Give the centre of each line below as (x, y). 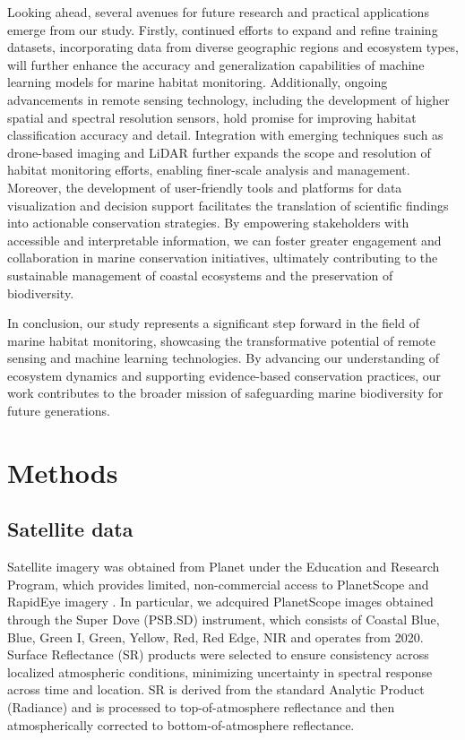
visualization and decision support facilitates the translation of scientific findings (228, 205)
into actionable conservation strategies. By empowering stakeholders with (208, 223)
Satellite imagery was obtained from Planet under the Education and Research (224, 567)
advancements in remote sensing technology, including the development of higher (228, 99)
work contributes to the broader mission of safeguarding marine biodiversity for (225, 393)
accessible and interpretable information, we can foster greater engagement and (224, 240)
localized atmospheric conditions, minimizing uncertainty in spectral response (220, 671)
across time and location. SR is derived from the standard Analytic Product (216, 689)
